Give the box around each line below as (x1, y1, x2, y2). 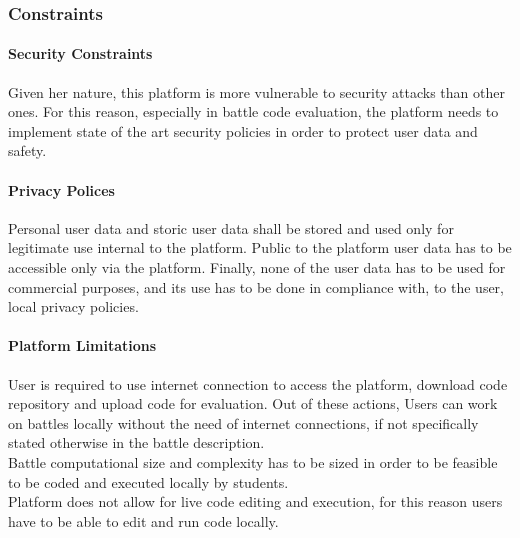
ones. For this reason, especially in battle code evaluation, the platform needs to (8, 101, 499, 122)
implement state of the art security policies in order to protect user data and (8, 120, 478, 141)
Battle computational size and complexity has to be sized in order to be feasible (8, 451, 498, 472)
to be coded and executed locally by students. (8, 471, 289, 492)
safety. (8, 140, 47, 161)
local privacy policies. (8, 296, 139, 317)
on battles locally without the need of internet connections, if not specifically (8, 412, 479, 433)
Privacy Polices (8, 179, 115, 200)
